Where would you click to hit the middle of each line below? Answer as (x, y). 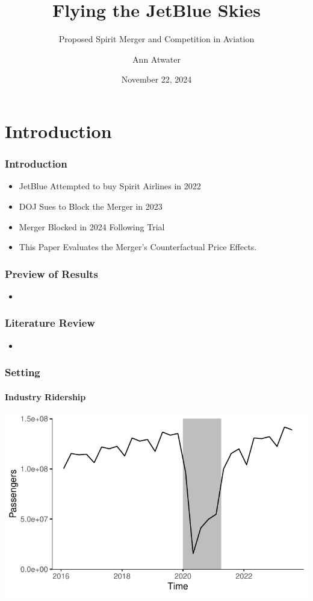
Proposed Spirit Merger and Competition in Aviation (156, 39)
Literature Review (50, 323)
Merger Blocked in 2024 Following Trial (92, 226)
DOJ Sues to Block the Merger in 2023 (91, 206)
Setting (23, 372)
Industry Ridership (45, 396)
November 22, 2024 (156, 79)
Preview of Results (51, 273)
